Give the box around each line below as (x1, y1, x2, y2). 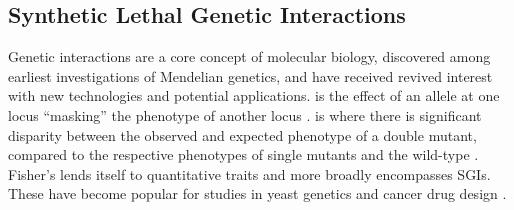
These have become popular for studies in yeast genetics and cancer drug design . (8, 183, 507, 204)
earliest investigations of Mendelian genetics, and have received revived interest (8, 65, 493, 86)
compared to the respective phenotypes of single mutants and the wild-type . (8, 144, 479, 165)
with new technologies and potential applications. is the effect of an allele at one (8, 85, 500, 106)
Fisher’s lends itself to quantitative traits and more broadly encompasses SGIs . (8, 163, 491, 184)
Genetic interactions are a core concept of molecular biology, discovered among (8, 46, 491, 67)
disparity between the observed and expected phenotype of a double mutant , (8, 124, 477, 145)
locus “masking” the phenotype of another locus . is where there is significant (8, 104, 482, 125)
